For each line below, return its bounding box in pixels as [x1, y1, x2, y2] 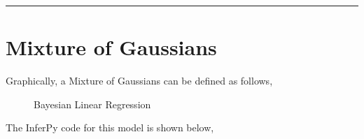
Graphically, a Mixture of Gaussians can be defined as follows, [6, 73, 273, 88]
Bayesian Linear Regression [34, 96, 151, 111]
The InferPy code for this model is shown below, [6, 120, 214, 135]
